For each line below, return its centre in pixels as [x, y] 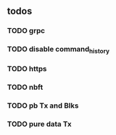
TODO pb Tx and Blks [43, 106]
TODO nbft [25, 87]
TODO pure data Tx [39, 124]
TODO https [27, 69]
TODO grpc [26, 31]
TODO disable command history [58, 50]
